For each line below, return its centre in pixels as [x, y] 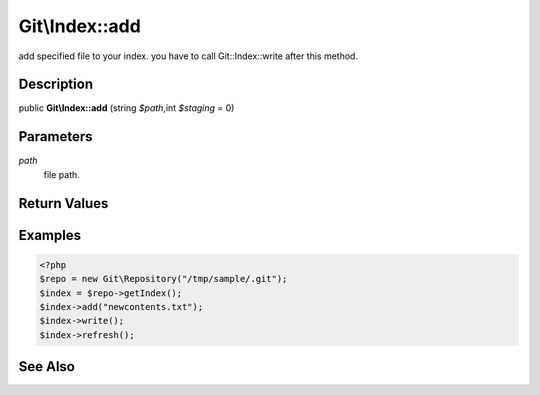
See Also [46, 366]
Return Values [63, 203]
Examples [50, 235]
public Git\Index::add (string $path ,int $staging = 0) [126, 108]
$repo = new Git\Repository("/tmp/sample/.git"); [163, 279]
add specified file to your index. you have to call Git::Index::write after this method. [188, 56]
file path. [61, 174]
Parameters [55, 136]
